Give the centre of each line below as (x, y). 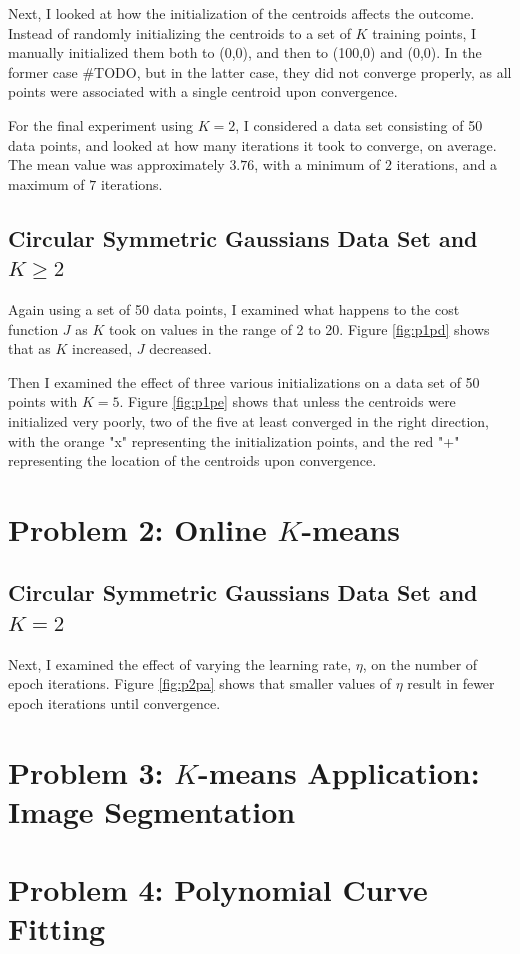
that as (29, 348)
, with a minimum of (317, 164)
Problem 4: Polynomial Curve (218, 889)
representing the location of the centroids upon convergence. (192, 460)
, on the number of (420, 663)
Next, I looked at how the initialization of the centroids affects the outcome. (241, 13)
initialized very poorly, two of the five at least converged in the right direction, (248, 420)
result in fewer (451, 683)
